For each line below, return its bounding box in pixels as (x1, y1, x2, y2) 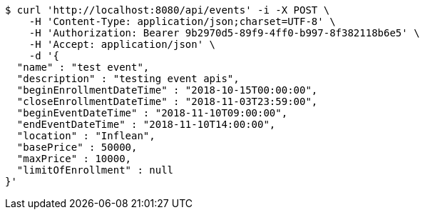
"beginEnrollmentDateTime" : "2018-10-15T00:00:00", (16, 84, 318, 96)
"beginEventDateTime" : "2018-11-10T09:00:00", (16, 107, 288, 119)
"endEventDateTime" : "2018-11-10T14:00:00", (16, 119, 276, 130)
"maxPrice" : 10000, (16, 153, 132, 164)
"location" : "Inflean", (16, 130, 155, 141)
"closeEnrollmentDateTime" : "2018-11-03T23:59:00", (16, 96, 318, 107)
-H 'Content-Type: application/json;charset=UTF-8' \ (29, 16, 336, 27)
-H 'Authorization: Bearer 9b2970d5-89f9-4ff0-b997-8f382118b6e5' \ (29, 27, 420, 39)
